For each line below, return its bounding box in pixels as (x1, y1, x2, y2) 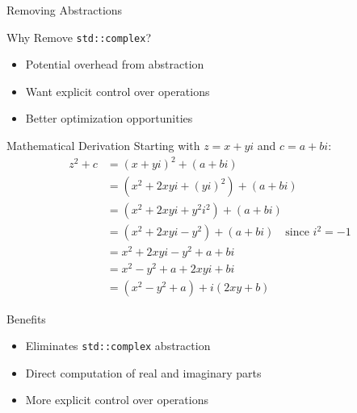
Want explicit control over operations (25, 82, 210, 99)
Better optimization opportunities (25, 110, 193, 127)
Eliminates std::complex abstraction (25, 337, 211, 354)
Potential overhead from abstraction (25, 56, 204, 73)
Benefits (6, 310, 46, 327)
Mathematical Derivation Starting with (6, 137, 200, 154)
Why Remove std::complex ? (6, 28, 152, 45)
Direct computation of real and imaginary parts (25, 364, 262, 381)
